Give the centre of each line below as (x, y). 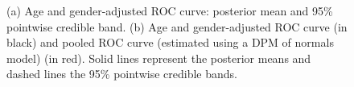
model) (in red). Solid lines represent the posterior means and (159, 58)
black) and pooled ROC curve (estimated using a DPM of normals (170, 42)
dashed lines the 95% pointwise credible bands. (122, 74)
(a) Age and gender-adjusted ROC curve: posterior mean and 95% (170, 10)
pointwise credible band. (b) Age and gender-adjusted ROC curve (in (177, 26)
